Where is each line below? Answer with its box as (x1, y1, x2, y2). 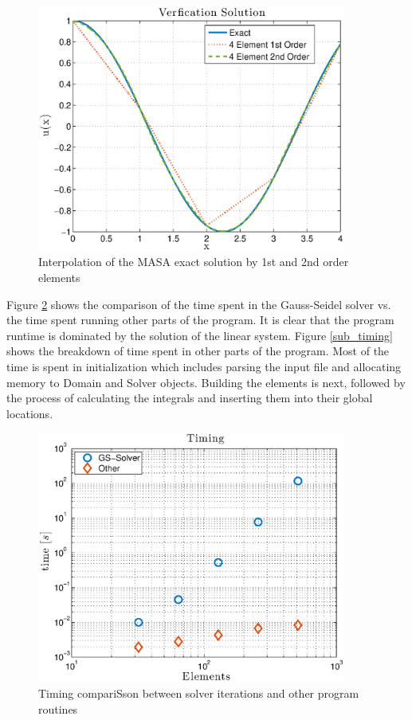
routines (38, 700, 78, 717)
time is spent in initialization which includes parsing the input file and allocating (6, 358, 402, 374)
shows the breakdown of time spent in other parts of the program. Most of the (6, 342, 390, 359)
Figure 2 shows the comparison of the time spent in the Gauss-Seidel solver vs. (6, 295, 391, 312)
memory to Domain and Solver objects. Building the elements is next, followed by (6, 374, 406, 390)
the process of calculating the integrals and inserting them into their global (6, 389, 373, 406)
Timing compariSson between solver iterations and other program (38, 685, 359, 701)
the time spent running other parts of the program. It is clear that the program (6, 311, 394, 328)
